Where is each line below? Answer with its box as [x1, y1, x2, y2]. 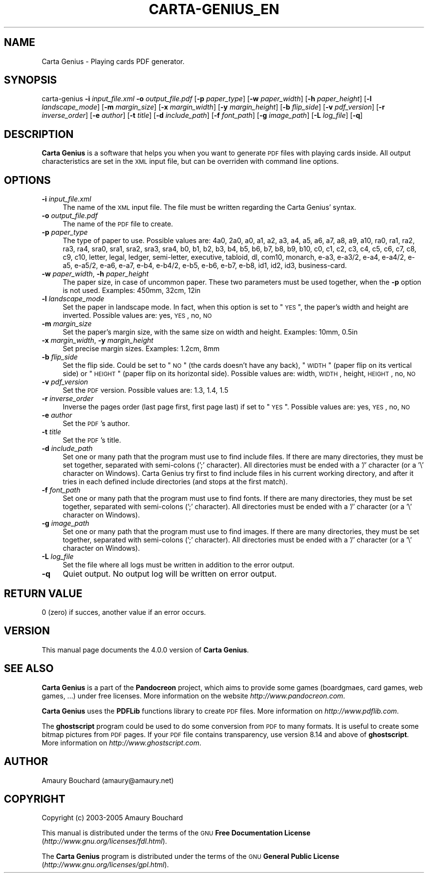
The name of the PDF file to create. [63, 220, 173, 228]
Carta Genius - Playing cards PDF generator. [42, 57, 185, 66]
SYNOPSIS [4, 74, 57, 87]
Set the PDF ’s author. [63, 419, 130, 428]
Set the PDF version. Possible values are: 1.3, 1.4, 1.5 [63, 386, 229, 395]
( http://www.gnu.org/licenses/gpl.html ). [42, 860, 169, 869]
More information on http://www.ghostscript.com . [42, 738, 201, 747]
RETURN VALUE [4, 587, 83, 600]
